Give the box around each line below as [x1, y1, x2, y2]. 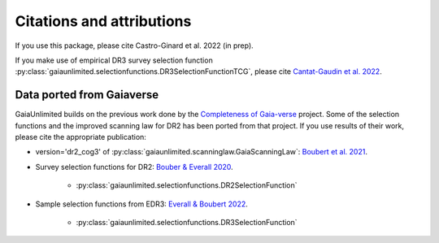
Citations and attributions [15, 12, 192, 30]
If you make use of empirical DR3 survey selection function [15, 55, 213, 65]
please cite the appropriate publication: [15, 132, 146, 142]
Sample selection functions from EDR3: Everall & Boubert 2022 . [35, 199, 248, 209]
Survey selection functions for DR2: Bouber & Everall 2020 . [35, 162, 233, 171]
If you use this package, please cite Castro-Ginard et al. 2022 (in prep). [15, 41, 254, 50]
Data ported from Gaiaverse [15, 88, 159, 102]
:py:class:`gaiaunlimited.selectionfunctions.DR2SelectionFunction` [76, 180, 298, 190]
